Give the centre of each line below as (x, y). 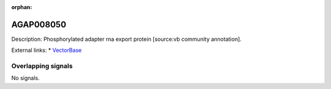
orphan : (22, 7)
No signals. (25, 78)
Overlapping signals (42, 66)
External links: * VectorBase (47, 50)
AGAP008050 (39, 24)
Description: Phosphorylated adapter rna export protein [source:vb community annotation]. (127, 39)
